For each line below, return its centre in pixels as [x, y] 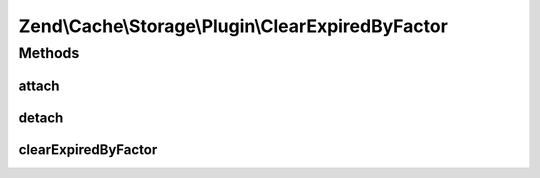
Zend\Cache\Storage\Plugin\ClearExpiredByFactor [233, 26]
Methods [49, 53]
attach [39, 85]
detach [41, 117]
